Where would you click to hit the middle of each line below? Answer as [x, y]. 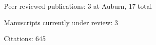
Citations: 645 [25, 38]
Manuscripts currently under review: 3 [61, 22]
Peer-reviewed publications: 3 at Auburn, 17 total [78, 6]
